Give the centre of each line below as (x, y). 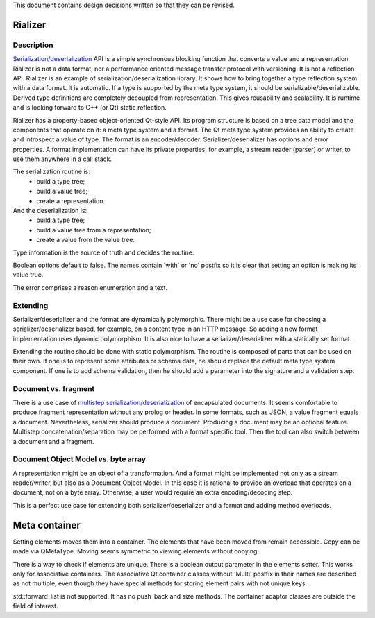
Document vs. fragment (54, 388)
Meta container (47, 525)
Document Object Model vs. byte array (79, 459)
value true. (28, 275)
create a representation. (71, 200)
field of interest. (35, 606)
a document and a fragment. (53, 441)
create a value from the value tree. (86, 240)
